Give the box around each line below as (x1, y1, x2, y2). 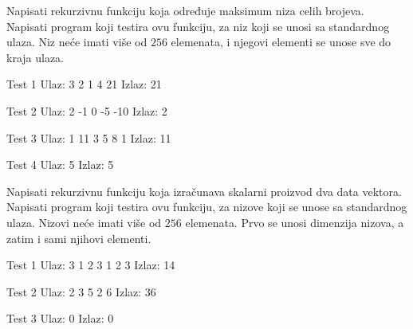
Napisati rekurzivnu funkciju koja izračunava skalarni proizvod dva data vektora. (6, 182, 402, 199)
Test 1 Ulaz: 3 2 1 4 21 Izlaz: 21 (6, 76, 162, 92)
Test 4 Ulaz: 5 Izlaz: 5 (6, 156, 114, 173)
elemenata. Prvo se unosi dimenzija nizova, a (185, 213, 404, 230)
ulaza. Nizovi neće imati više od (6, 213, 162, 230)
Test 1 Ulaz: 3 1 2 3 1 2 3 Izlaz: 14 (6, 257, 175, 273)
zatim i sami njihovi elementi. (6, 229, 151, 246)
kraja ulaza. (6, 49, 65, 65)
